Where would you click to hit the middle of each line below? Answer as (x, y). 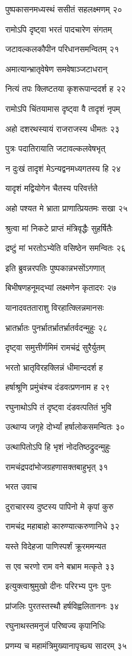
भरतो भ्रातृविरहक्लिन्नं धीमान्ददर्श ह (54, 367)
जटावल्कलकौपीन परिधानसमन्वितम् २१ (62, 49)
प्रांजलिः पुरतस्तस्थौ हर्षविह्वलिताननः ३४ (62, 605)
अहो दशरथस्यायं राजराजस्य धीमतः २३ (62, 128)
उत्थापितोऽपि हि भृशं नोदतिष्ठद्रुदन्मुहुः (58, 447)
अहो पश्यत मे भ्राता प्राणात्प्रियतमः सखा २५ (67, 208)
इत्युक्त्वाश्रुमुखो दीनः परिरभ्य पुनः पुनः (58, 586)
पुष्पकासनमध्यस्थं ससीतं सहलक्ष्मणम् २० (64, 9)
